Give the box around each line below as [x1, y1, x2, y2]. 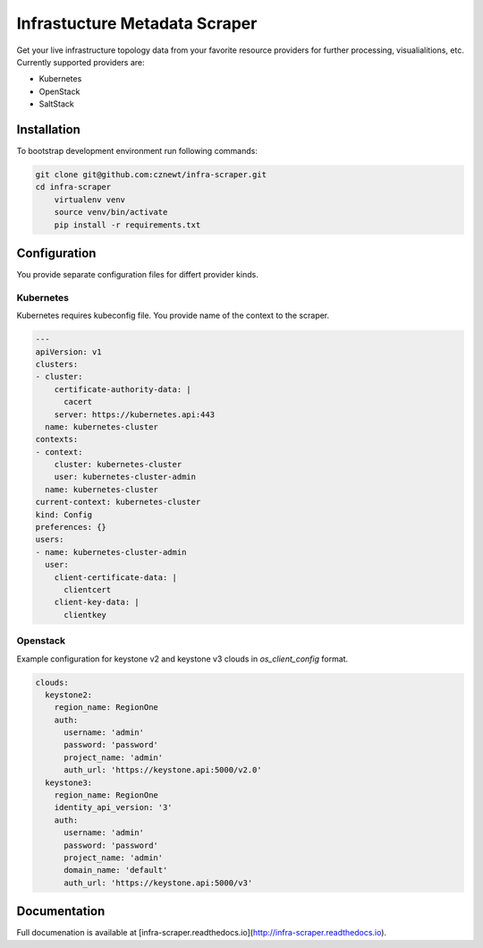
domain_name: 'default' [64, 865, 168, 875]
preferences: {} [35, 522, 107, 533]
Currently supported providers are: [16, 56, 145, 67]
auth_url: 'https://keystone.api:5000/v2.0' [64, 765, 263, 775]
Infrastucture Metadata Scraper [16, 13, 258, 33]
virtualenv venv [54, 194, 125, 205]
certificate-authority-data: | [54, 384, 191, 394]
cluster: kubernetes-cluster [54, 459, 182, 470]
